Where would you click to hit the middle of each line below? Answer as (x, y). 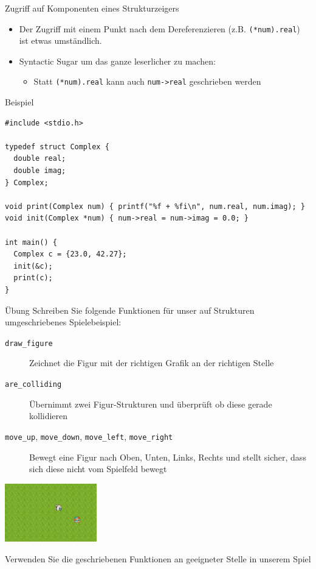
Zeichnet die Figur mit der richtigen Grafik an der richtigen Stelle (152, 363)
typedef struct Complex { (57, 147)
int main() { (31, 242)
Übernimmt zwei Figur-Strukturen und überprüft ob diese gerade (151, 404)
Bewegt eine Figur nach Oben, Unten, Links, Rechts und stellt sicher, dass (168, 457)
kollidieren (49, 416)
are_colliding (33, 385)
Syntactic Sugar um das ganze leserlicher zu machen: (117, 61)
